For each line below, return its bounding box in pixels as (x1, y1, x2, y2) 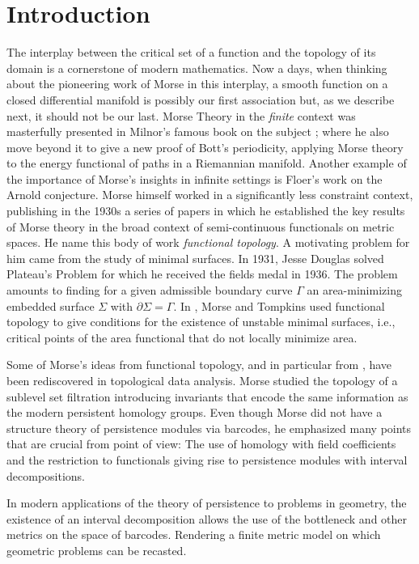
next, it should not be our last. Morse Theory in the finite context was (6, 107, 356, 124)
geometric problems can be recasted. (6, 541, 187, 558)
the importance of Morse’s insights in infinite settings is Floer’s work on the (6, 170, 383, 187)
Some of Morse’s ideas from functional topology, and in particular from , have (6, 356, 392, 373)
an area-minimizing (307, 282, 402, 299)
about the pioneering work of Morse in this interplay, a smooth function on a (6, 75, 388, 92)
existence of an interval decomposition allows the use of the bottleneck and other (6, 510, 408, 527)
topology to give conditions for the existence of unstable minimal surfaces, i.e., (6, 313, 396, 330)
